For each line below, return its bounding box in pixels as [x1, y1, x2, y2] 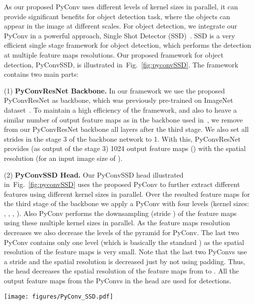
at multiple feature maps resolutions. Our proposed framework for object [4, 49, 223, 60]
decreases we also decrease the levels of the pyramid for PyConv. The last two [4, 227, 239, 238]
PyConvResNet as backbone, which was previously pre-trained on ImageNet [4, 95, 233, 105]
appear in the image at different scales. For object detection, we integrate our [4, 21, 237, 31]
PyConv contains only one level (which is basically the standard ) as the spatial [4, 237, 244, 247]
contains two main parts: [4, 69, 79, 79]
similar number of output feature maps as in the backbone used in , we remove [4, 114, 243, 124]
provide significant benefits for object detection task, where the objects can [4, 11, 230, 21]
